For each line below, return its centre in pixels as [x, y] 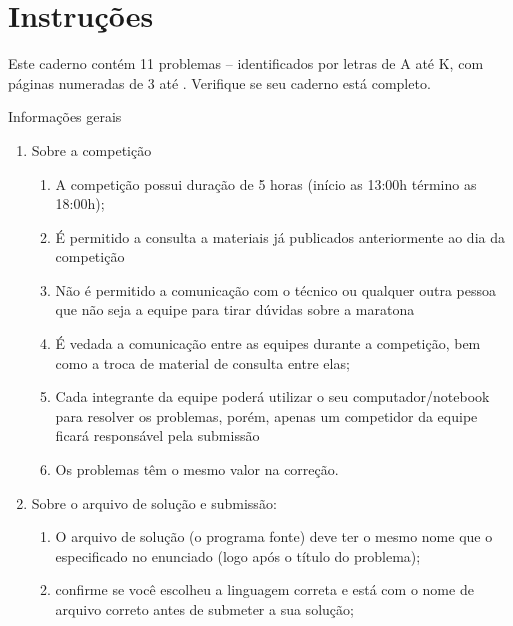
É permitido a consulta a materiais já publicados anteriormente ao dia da [280, 236]
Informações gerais [65, 116]
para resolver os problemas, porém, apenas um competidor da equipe [266, 415]
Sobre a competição [91, 149]
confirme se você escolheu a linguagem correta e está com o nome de [264, 589]
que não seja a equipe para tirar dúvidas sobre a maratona [235, 309]
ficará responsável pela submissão [157, 435]
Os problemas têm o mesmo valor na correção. [197, 469]
